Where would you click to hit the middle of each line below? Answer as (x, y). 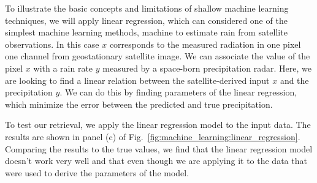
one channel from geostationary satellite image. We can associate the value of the (158, 56)
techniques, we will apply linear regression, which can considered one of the (146, 20)
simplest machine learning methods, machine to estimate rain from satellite (146, 32)
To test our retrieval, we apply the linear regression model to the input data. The (158, 125)
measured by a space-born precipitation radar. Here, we (207, 68)
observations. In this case (52, 44)
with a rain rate (63, 68)
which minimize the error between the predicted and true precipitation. (139, 104)
